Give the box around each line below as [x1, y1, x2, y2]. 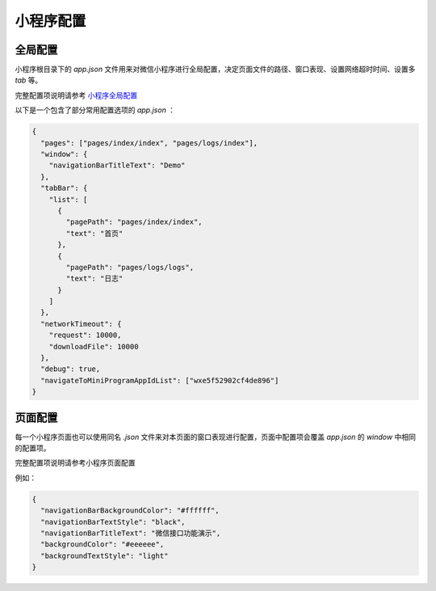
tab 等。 [15, 75, 43, 85]
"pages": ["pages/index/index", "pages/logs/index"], [40, 138, 258, 147]
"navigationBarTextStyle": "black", [40, 517, 186, 526]
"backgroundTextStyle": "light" [40, 551, 169, 560]
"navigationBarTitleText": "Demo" [48, 161, 186, 170]
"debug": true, [40, 365, 101, 374]
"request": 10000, [48, 331, 122, 340]
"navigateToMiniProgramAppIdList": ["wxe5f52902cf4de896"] [40, 376, 279, 385]
